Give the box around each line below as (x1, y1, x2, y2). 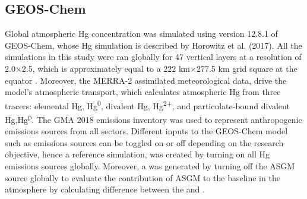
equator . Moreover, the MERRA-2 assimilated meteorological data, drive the (5, 74, 287, 86)
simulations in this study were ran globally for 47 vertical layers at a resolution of (5, 50, 302, 63)
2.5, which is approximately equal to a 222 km (21, 62, 191, 74)
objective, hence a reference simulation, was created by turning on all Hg (5, 148, 270, 160)
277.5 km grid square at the (196, 62, 297, 74)
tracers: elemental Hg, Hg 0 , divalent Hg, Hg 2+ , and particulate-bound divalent (5, 97, 290, 112)
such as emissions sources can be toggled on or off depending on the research (5, 136, 284, 149)
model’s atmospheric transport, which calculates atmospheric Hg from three (5, 86, 281, 98)
